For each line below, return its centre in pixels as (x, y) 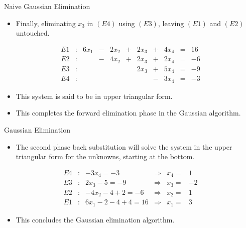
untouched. (33, 33)
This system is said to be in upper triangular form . (94, 96)
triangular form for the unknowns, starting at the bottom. (105, 156)
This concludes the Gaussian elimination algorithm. (95, 219)
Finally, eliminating (46, 23)
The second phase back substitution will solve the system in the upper (124, 146)
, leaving (171, 23)
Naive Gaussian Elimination (47, 6)
